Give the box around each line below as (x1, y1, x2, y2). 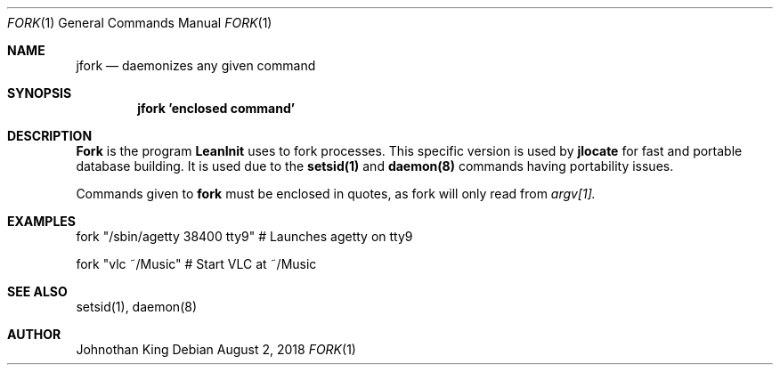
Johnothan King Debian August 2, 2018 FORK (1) (76, 342, 356, 357)
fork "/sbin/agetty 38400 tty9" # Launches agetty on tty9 (76, 229, 413, 244)
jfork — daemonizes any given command (76, 58, 316, 73)
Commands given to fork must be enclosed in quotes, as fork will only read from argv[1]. (76, 186, 596, 201)
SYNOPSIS (7, 85, 72, 101)
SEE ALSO (7, 284, 68, 299)
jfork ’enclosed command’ (137, 101, 296, 116)
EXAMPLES (7, 214, 76, 229)
